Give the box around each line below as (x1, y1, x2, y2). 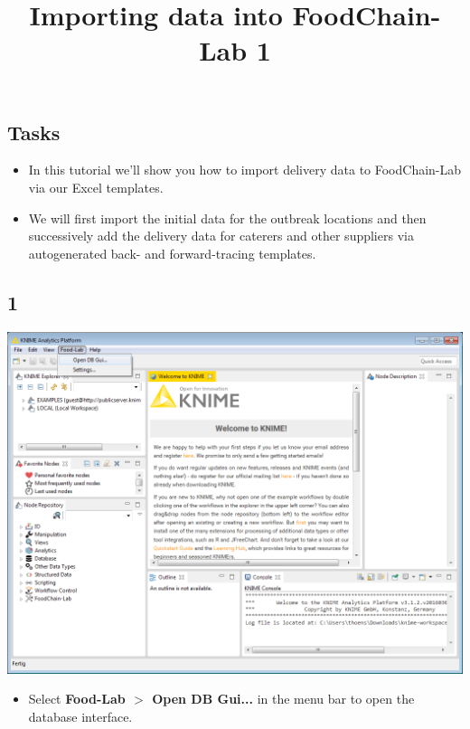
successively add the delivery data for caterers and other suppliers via (28, 226, 414, 245)
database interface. (28, 706, 133, 725)
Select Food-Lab (28, 689, 126, 708)
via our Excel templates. (28, 177, 164, 196)
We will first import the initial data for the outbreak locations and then (28, 208, 427, 227)
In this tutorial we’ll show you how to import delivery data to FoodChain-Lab (28, 160, 462, 179)
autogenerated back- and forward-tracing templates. (28, 243, 316, 262)
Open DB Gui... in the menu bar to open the (152, 689, 415, 708)
